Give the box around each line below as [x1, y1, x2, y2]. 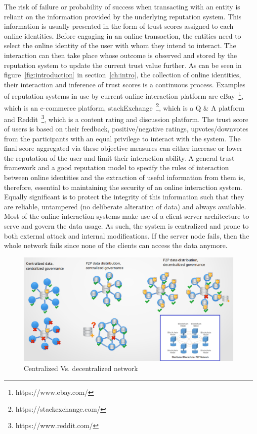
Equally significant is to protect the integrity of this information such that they [4, 191, 244, 202]
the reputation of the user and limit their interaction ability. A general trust [4, 152, 235, 163]
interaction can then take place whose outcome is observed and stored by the [4, 50, 237, 60]
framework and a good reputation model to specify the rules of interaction [4, 162, 229, 173]
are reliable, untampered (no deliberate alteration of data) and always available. [4, 201, 246, 211]
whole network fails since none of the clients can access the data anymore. [4, 240, 228, 250]
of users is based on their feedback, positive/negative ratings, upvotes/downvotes [4, 124, 249, 134]
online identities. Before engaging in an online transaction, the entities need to [4, 30, 241, 41]
